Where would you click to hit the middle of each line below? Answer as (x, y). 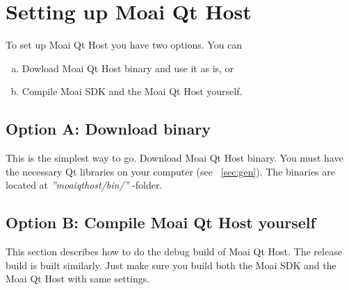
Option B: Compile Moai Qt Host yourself (161, 222)
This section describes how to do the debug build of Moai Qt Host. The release (174, 251)
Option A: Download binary (108, 129)
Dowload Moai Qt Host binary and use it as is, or (128, 68)
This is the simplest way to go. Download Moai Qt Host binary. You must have (174, 158)
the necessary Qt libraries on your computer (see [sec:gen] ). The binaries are (170, 171)
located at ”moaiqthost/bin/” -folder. (84, 185)
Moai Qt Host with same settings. (78, 279)
